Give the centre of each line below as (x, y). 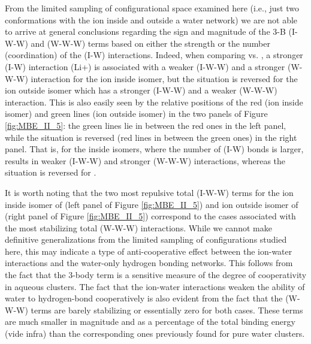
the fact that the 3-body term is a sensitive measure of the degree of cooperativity (156, 275)
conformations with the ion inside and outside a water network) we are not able (151, 19)
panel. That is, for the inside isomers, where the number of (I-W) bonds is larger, (154, 149)
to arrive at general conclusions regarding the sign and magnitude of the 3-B (145, 31)
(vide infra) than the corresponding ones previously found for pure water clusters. (155, 334)
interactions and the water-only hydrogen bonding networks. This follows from (149, 263)
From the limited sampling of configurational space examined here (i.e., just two (152, 8)
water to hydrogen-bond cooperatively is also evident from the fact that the (144, 298)
